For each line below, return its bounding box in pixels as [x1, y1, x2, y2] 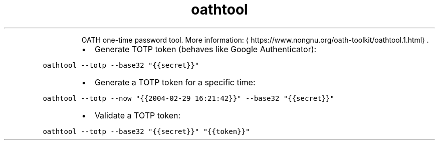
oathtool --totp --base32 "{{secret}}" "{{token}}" [43, 127, 250, 135]
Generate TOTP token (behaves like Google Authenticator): [94, 44, 317, 54]
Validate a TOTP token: [94, 110, 181, 120]
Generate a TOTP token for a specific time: [94, 77, 256, 87]
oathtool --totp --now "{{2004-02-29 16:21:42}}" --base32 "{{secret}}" [43, 94, 334, 102]
